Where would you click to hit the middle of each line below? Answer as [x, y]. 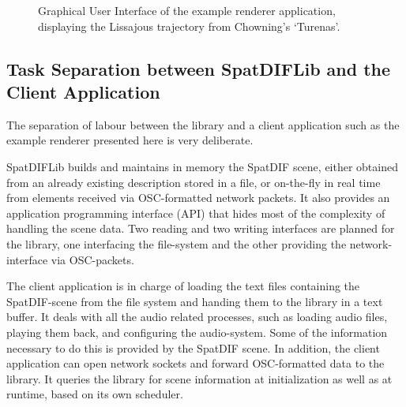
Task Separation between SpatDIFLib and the [199, 68]
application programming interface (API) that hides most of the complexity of [196, 213]
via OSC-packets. [92, 259]
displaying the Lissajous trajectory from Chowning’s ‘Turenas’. [189, 26]
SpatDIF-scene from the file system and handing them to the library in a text [195, 301]
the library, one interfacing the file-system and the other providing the [177, 243]
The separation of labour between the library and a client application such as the [203, 124]
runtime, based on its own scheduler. [95, 394]
